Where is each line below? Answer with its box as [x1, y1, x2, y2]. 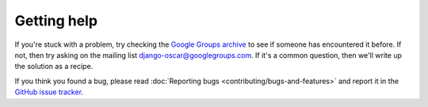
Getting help [14, 12, 98, 29]
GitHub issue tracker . [14, 87, 83, 97]
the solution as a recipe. [14, 62, 94, 71]
